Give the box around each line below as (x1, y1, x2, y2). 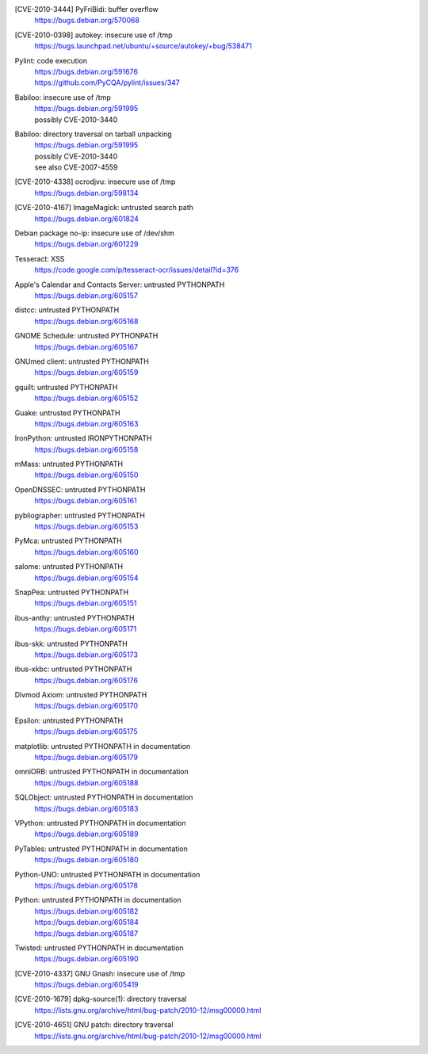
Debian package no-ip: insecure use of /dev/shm (14, 228, 174, 238)
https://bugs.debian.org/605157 (34, 290, 139, 300)
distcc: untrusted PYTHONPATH (14, 305, 120, 315)
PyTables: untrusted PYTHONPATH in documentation (14, 844, 188, 854)
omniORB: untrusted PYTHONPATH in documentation (14, 767, 189, 777)
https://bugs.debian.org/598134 (34, 188, 139, 197)
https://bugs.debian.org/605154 (34, 573, 139, 582)
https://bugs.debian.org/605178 (34, 880, 139, 890)
